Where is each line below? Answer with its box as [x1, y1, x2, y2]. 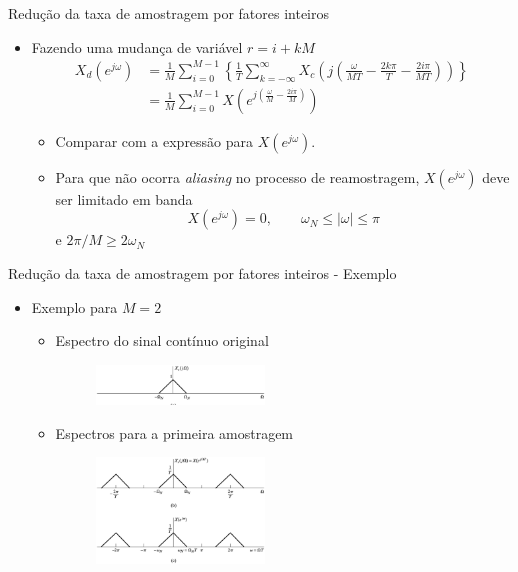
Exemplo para [31, 296, 118, 317]
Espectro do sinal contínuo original [55, 330, 269, 351]
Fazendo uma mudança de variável [31, 36, 243, 57]
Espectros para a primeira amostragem [55, 422, 294, 443]
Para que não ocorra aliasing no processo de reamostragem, [55, 166, 420, 187]
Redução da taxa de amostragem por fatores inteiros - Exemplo [8, 262, 397, 283]
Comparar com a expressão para [55, 130, 254, 151]
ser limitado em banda [55, 188, 193, 209]
